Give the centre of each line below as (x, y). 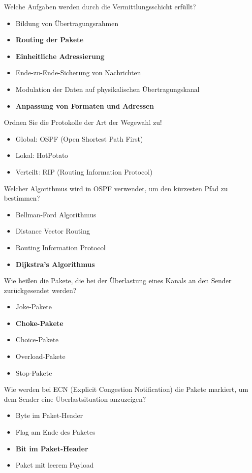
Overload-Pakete (40, 356)
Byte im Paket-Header (49, 415)
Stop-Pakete (34, 372)
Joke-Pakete (33, 307)
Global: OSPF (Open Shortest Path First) (79, 138)
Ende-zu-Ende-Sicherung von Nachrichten (78, 73)
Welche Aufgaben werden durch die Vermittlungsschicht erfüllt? (100, 6)
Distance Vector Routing (53, 231)
